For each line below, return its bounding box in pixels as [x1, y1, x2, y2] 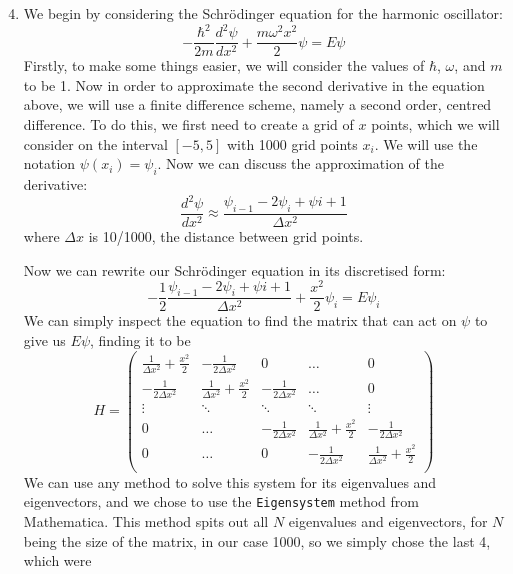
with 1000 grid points [226, 133, 358, 154]
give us [23, 330, 66, 350]
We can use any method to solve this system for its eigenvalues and [23, 471, 437, 492]
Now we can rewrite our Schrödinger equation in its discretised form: [23, 259, 446, 280]
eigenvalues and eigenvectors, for [288, 510, 488, 531]
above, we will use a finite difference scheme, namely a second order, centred [23, 94, 492, 115]
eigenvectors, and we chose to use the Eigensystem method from [23, 491, 419, 512]
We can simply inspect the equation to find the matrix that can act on [23, 310, 457, 331]
